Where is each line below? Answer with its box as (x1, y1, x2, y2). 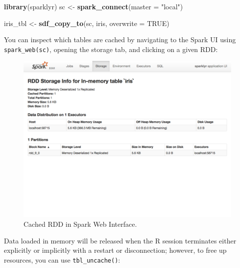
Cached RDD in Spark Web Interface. (24, 219, 137, 229)
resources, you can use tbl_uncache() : (4, 254, 120, 265)
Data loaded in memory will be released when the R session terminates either (4, 235, 237, 245)
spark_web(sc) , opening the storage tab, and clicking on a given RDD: (4, 44, 218, 54)
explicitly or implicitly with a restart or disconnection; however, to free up (4, 245, 227, 255)
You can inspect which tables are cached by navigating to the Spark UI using (4, 34, 236, 45)
